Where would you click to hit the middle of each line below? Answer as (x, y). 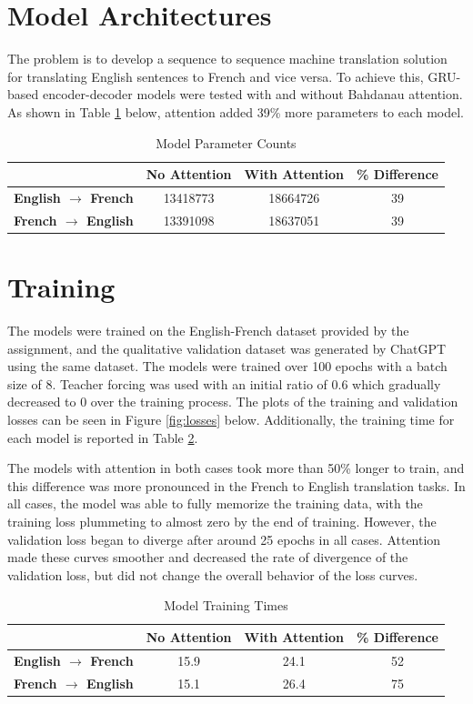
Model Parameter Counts (226, 142)
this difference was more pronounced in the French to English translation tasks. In (236, 485)
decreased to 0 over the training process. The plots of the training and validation (233, 402)
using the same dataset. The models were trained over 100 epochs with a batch (227, 366)
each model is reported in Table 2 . (103, 437)
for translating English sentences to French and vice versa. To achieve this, (216, 76)
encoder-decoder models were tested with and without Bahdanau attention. (252, 94)
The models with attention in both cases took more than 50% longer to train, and (236, 468)
